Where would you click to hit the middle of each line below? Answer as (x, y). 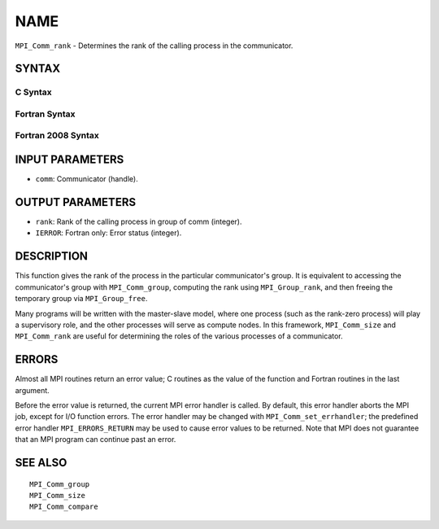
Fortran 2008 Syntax (57, 136)
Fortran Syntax (45, 114)
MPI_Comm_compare (64, 507)
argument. (33, 390)
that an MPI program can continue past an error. (96, 439)
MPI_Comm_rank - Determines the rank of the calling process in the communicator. (154, 46)
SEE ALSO (41, 463)
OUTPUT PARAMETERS (76, 202)
